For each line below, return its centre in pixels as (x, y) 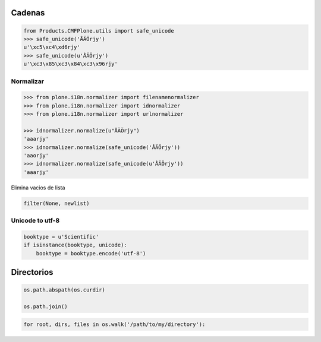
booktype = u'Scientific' (61, 237)
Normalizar (28, 81)
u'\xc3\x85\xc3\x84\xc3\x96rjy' (71, 64)
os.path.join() (45, 307)
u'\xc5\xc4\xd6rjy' (52, 47)
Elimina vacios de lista (38, 188)
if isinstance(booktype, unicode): (75, 245)
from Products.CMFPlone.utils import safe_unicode (99, 31)
